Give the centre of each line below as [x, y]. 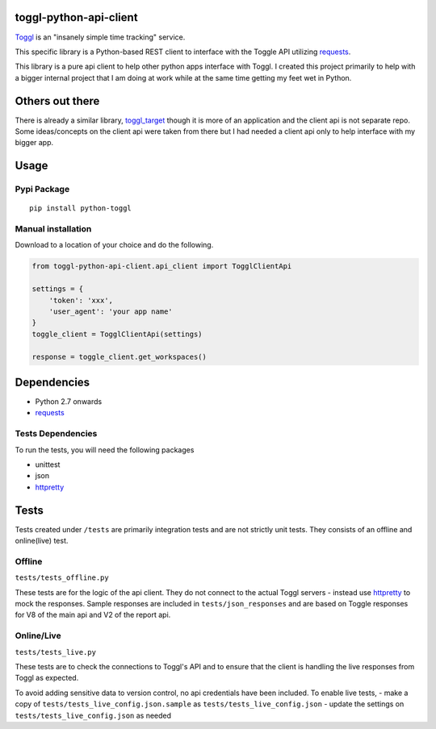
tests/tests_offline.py [62, 578]
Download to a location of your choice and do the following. [114, 245]
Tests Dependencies [56, 434]
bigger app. [34, 143]
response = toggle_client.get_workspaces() [119, 356]
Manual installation [53, 229]
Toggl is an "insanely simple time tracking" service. [100, 37]
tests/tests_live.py [56, 652]
